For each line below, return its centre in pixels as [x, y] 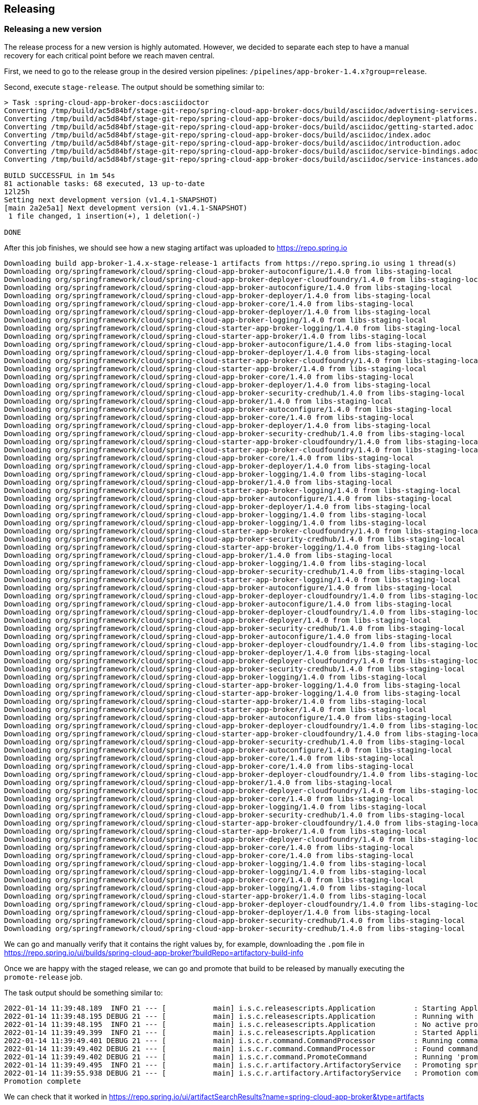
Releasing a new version [53, 29]
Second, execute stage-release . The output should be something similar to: [134, 87]
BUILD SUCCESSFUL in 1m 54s [60, 175]
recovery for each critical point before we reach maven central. [109, 55]
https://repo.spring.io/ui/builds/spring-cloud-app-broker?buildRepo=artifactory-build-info [154, 952]
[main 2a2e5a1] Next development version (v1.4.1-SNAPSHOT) [126, 208]
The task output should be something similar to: [84, 992]
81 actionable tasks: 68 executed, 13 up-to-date [105, 183]
